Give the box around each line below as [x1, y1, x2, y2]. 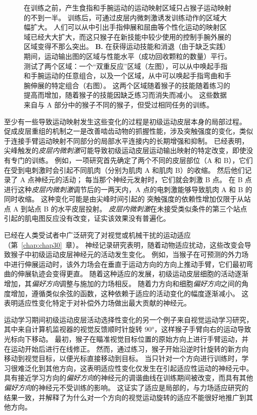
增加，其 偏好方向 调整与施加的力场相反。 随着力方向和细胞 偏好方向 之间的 [4, 278, 242, 289]
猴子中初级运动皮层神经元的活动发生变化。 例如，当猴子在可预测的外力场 [10, 249, 249, 259]
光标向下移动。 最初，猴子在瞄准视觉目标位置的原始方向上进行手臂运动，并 [4, 334, 249, 344]
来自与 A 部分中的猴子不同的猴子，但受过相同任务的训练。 [24, 99, 214, 109]
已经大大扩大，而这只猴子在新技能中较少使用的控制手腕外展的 [30, 31, 231, 42]
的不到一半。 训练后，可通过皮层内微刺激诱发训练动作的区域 [24, 12, 220, 22]
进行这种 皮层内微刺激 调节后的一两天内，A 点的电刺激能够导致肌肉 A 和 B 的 [4, 184, 253, 194]
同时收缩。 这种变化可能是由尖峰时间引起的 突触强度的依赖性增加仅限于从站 [4, 194, 251, 204]
